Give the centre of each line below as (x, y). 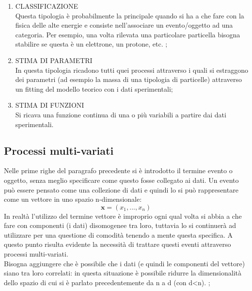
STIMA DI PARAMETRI (54, 60)
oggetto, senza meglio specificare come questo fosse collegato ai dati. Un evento (121, 180)
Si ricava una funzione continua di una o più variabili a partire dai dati (121, 114)
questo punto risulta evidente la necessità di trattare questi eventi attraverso (118, 244)
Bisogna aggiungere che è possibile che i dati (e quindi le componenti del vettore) (125, 263)
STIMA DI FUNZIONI (50, 105)
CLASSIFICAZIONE (47, 6)
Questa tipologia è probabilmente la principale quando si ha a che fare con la (130, 15)
